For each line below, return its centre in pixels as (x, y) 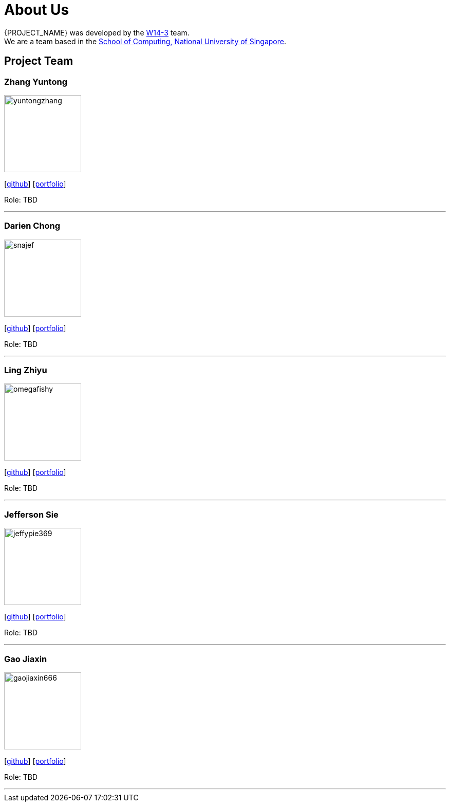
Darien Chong (32, 226)
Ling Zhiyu (26, 370)
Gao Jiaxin (26, 659)
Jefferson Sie (31, 514)
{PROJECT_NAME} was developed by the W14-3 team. (97, 32)
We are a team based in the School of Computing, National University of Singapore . (145, 41)
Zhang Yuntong (36, 81)
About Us (37, 10)
